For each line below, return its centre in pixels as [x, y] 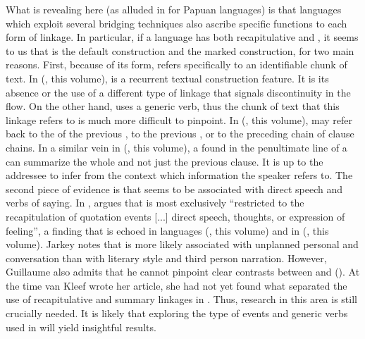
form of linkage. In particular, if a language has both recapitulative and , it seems [182, 37]
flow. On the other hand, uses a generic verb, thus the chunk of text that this [173, 106]
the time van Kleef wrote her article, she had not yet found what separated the [177, 285]
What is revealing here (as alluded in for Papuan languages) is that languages [174, 9]
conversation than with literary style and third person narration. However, [166, 258]
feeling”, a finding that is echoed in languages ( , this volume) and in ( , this [167, 230]
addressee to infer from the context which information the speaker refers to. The [179, 175]
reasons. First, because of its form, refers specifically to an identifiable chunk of [177, 64]
